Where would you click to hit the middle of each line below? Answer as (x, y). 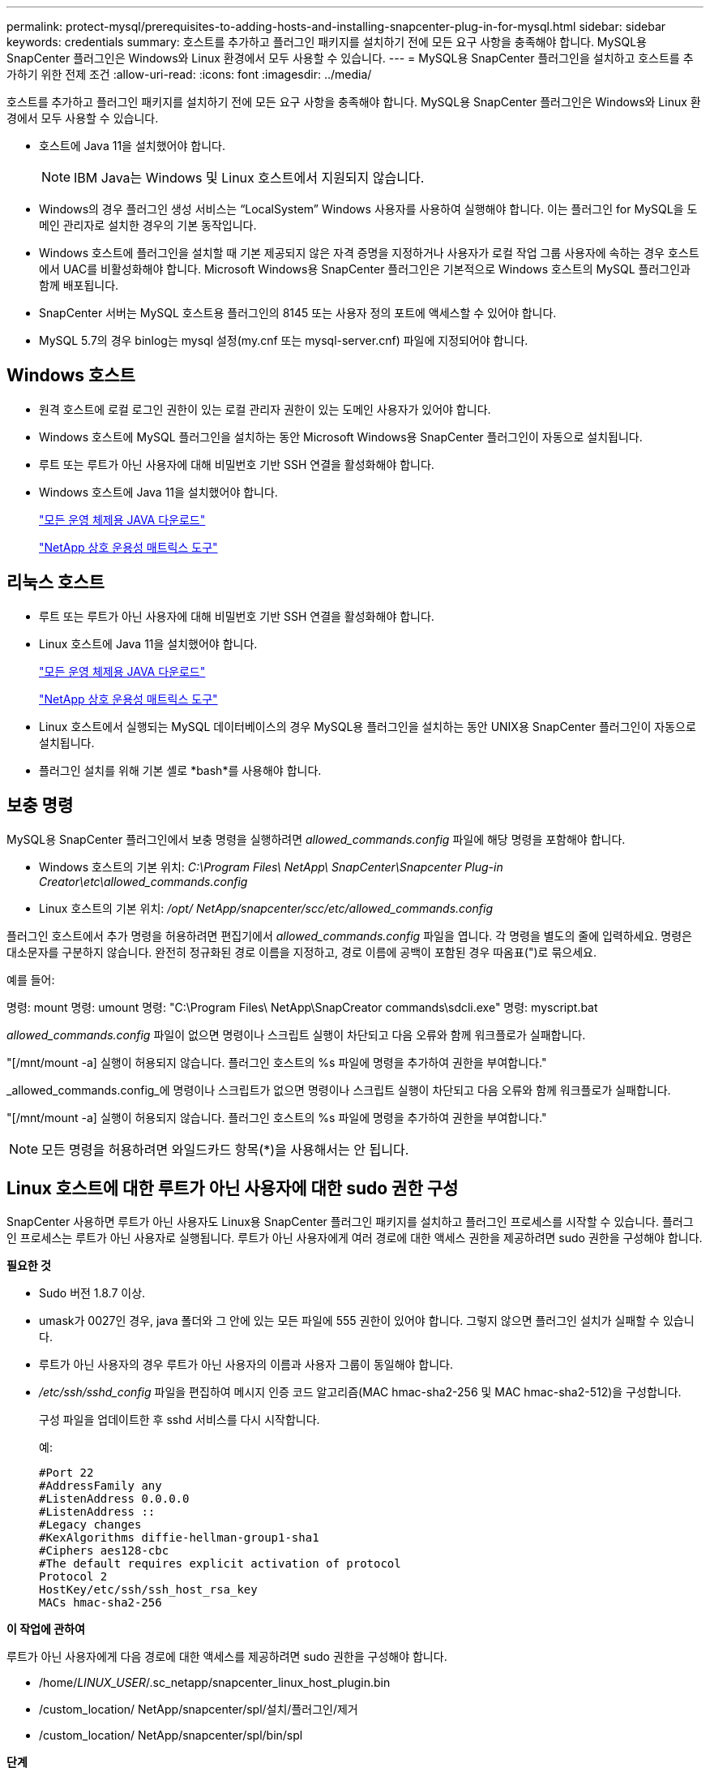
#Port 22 (66, 1473)
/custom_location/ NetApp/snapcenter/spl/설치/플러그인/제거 (199, 1710)
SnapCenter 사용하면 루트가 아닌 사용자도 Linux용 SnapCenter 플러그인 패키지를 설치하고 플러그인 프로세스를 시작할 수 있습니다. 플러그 (350, 1222)
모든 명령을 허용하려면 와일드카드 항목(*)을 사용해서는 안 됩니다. (225, 1149)
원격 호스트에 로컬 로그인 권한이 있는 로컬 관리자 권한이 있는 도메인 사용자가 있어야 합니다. (265, 409)
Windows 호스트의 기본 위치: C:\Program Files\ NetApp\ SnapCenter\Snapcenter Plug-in (271, 867)
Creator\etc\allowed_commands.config (143, 881)
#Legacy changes (90, 1525)
